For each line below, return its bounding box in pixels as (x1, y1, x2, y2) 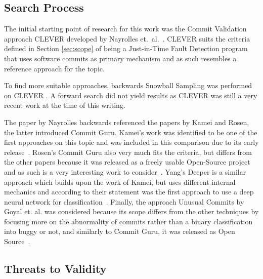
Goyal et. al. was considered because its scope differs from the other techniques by (4, 206, 259, 217)
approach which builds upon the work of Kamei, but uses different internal (4, 176, 236, 187)
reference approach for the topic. (4, 63, 105, 73)
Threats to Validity (4, 261, 107, 276)
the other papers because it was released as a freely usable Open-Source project (4, 156, 250, 167)
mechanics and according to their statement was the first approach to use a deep (4, 186, 254, 197)
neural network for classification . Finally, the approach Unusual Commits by (4, 196, 244, 207)
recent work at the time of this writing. (4, 100, 125, 110)
